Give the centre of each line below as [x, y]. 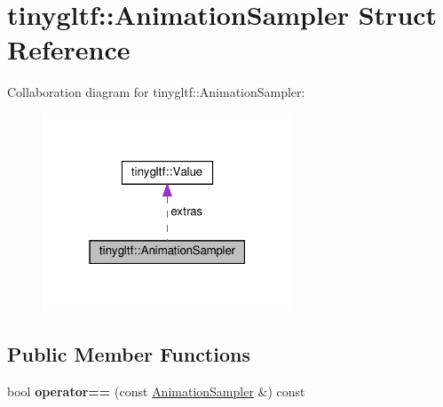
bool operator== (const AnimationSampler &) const [156, 391]
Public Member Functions [129, 354]
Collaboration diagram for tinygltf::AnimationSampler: [156, 92]
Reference [69, 49]
